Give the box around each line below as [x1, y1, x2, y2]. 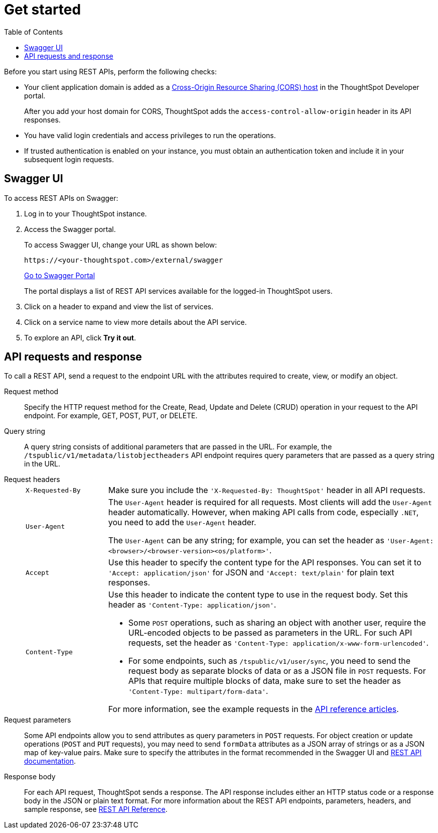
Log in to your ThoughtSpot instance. [24, 209, 147, 218]
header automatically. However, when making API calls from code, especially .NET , [108, 507, 419, 518]
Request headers [4, 475, 60, 484]
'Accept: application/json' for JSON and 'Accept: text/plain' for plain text [108, 567, 394, 578]
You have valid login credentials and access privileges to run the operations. [24, 131, 276, 140]
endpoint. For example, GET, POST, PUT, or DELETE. [24, 411, 198, 420]
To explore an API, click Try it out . [24, 333, 136, 342]
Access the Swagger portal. [24, 224, 116, 233]
